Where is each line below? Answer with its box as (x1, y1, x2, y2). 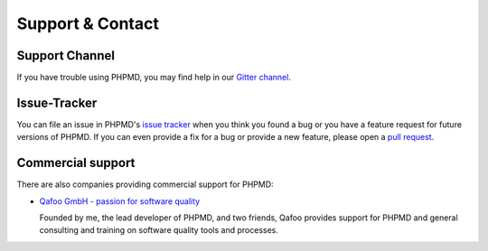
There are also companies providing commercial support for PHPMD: (16, 179, 275, 190)
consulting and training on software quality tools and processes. (39, 225, 279, 236)
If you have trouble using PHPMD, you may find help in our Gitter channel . (16, 72, 291, 83)
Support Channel (16, 48, 115, 63)
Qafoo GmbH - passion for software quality (39, 195, 201, 207)
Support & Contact (16, 14, 160, 33)
